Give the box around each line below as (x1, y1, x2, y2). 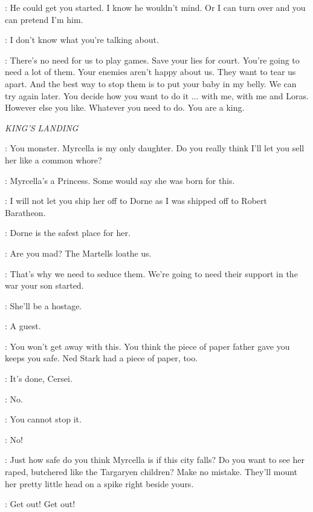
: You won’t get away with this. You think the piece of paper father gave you (5, 340, 290, 352)
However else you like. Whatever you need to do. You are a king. (5, 101, 245, 114)
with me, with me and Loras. (201, 89, 309, 102)
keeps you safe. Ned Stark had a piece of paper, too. (5, 352, 198, 364)
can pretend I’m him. (5, 13, 83, 25)
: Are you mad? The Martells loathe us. (5, 246, 152, 259)
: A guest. (5, 320, 41, 332)
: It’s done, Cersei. (5, 372, 73, 385)
